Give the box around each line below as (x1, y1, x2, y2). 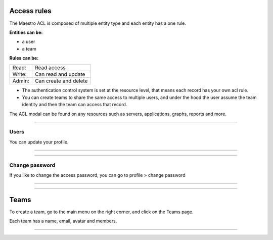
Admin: (12, 77, 30, 84)
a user (22, 38, 35, 45)
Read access (35, 64, 66, 71)
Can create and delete (35, 77, 88, 84)
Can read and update (35, 71, 85, 78)
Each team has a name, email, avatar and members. (9, 218, 117, 224)
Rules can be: (9, 55, 39, 61)
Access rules (9, 7, 52, 15)
